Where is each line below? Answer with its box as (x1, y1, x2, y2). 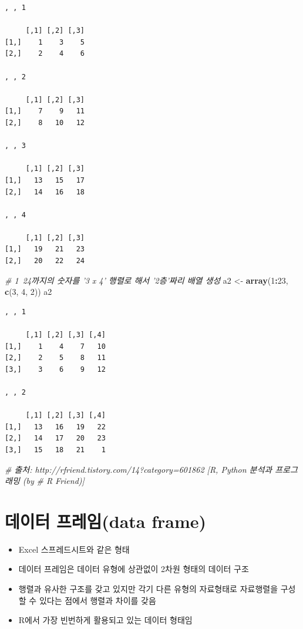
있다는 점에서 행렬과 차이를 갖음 (39, 594, 156, 606)
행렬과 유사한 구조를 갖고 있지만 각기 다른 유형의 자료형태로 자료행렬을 (18, 583, 278, 595)
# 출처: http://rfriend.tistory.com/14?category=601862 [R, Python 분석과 (5, 463, 272, 475)
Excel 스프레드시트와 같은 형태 (18, 543, 130, 555)
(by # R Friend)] (22, 475, 85, 487)
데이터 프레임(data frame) (5, 509, 207, 533)
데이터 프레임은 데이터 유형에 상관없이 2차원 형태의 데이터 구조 (18, 563, 249, 575)
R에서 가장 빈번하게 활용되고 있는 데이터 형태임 (18, 614, 193, 626)
